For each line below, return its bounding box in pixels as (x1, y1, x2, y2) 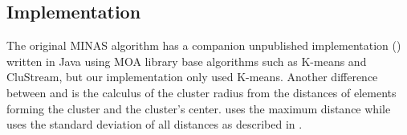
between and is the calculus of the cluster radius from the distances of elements (6, 84, 397, 100)
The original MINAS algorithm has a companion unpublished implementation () (6, 37, 401, 54)
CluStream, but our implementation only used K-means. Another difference (6, 68, 378, 85)
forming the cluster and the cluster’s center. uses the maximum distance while (6, 100, 391, 117)
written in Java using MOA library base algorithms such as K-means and (6, 52, 367, 69)
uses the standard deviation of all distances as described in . (6, 116, 303, 133)
